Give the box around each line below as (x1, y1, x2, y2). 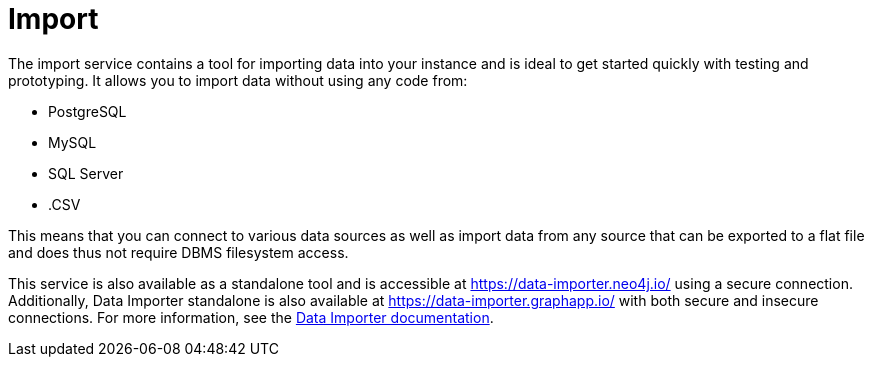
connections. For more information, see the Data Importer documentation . (8, 308, 494, 326)
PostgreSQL (48, 102, 127, 120)
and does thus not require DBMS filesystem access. (8, 243, 349, 261)
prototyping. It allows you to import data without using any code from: (8, 71, 468, 89)
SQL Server (48, 164, 124, 182)
